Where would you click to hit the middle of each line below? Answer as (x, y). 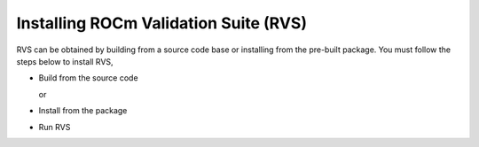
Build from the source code (88, 78)
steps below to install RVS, (65, 61)
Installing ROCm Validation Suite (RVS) (162, 23)
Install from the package (83, 111)
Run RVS (55, 127)
